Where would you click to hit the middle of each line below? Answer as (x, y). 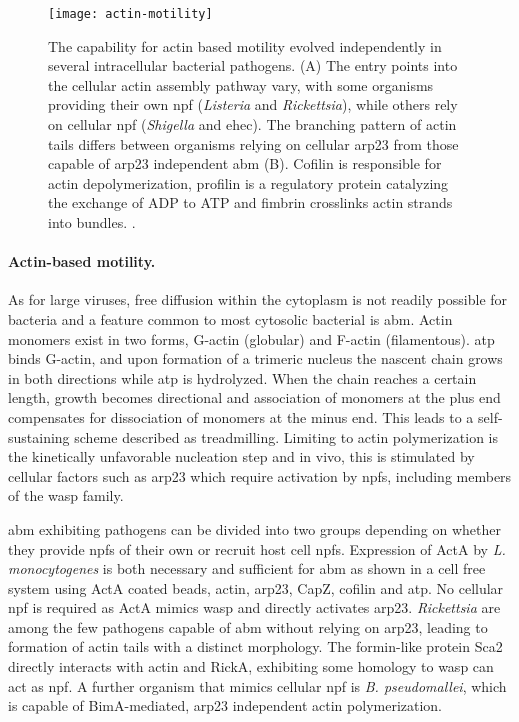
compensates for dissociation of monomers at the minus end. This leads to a (241, 416)
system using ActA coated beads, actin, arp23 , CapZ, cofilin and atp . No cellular (256, 587)
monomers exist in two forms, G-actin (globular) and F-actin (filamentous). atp (251, 338)
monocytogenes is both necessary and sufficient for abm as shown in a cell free (247, 568)
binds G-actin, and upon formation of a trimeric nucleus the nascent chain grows (255, 358)
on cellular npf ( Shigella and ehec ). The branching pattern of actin (252, 124)
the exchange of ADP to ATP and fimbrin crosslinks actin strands (250, 202)
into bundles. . (92, 222)
